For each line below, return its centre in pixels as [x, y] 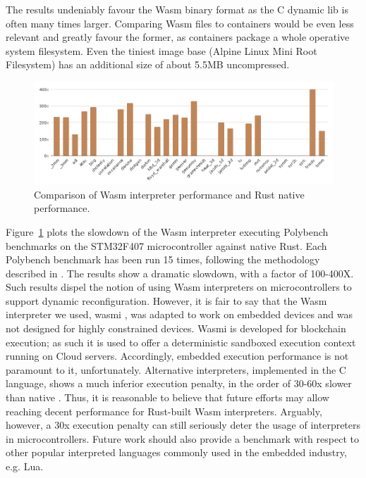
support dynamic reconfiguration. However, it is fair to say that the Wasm [166, 300]
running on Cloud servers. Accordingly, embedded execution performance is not [177, 356]
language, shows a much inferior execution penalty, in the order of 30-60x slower [179, 383]
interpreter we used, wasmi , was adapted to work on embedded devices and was [179, 314]
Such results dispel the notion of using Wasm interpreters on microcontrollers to [179, 287]
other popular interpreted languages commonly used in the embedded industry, [176, 452]
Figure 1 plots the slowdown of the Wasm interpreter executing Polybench [167, 231]
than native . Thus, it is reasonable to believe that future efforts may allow [167, 397]
